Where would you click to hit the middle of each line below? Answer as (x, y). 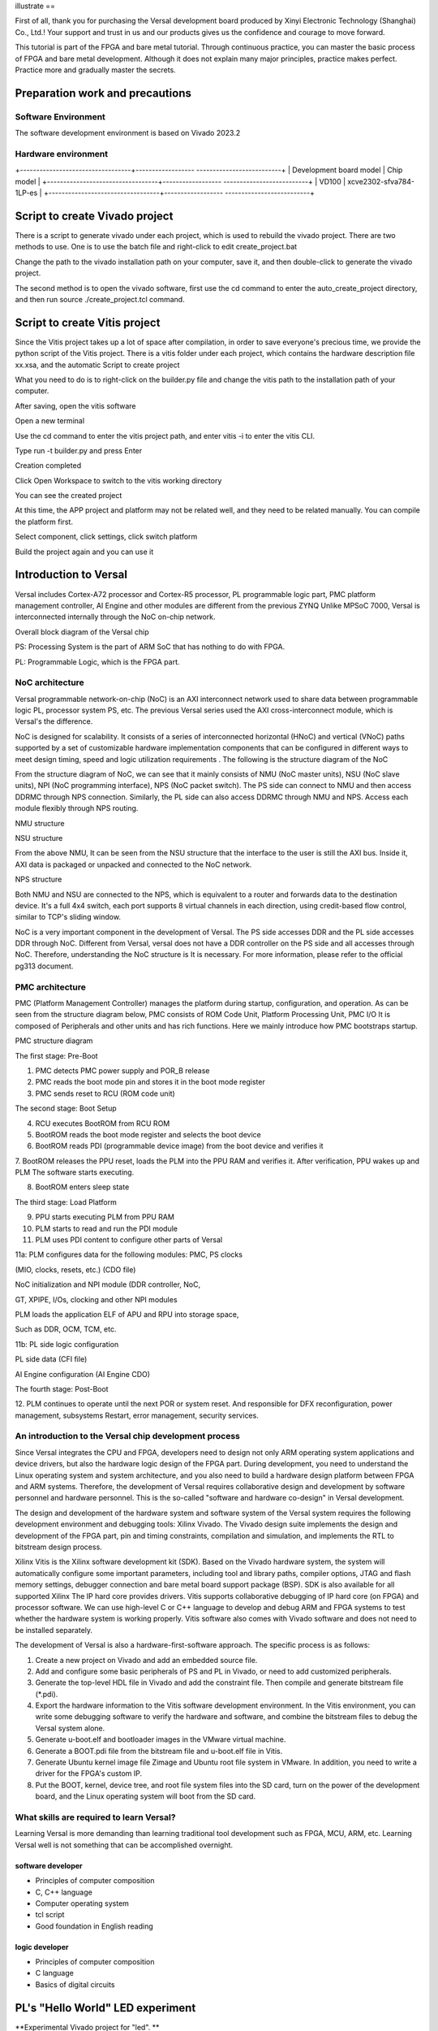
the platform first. (44, 522)
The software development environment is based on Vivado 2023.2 (128, 133)
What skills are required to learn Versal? (95, 1817)
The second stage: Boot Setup (66, 1108)
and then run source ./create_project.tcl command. (100, 299)
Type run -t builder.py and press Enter (79, 450)
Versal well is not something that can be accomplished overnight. (124, 1845)
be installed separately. (54, 1630)
